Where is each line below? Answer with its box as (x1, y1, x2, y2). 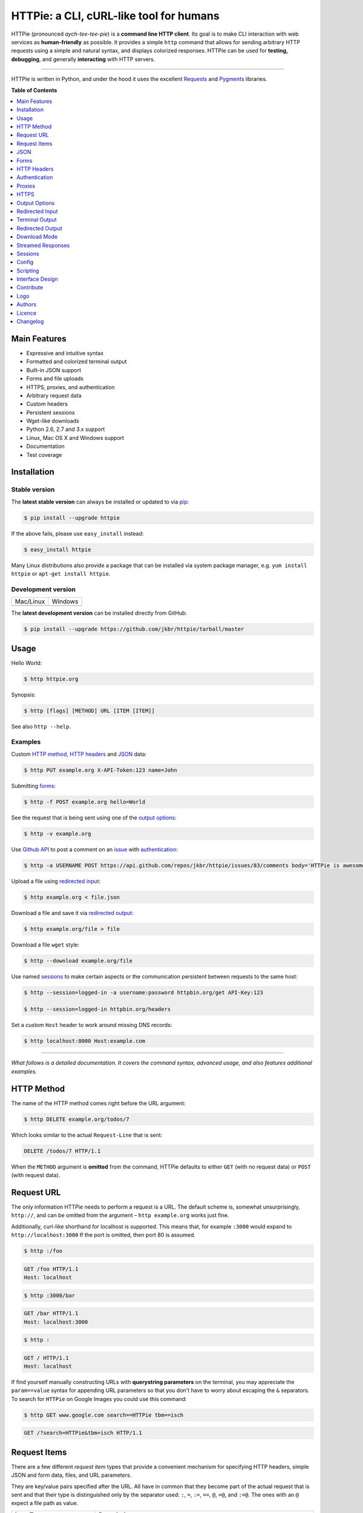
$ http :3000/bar (24, 1292, 76, 1299)
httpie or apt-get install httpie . (11, 570, 111, 577)
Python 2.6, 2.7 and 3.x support (26, 425, 105, 433)
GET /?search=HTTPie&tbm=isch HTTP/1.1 (24, 1429, 142, 1437)
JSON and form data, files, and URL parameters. (11, 1471, 132, 1479)
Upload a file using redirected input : (11, 878, 101, 885)
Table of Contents (11, 87, 57, 94)
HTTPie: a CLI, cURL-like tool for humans (11, 9, 220, 22)
